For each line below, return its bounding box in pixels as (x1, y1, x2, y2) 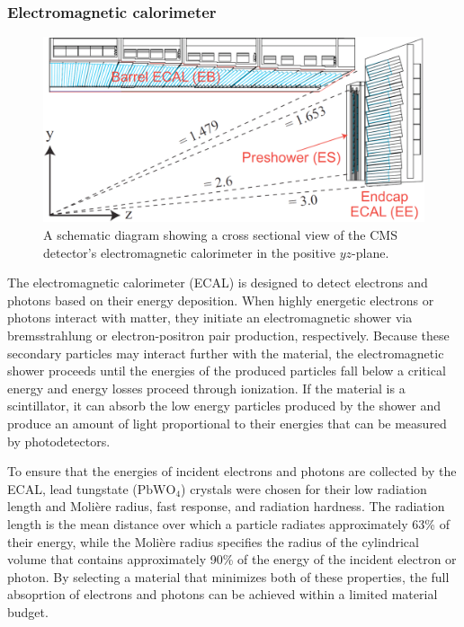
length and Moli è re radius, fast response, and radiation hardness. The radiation (7, 497, 445, 516)
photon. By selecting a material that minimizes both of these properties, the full (7, 567, 450, 586)
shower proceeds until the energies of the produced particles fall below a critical (7, 361, 446, 380)
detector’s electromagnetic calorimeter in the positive (43, 243, 335, 261)
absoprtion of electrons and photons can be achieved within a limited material (7, 585, 438, 604)
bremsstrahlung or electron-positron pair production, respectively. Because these (7, 325, 450, 344)
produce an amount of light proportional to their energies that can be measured (7, 413, 447, 432)
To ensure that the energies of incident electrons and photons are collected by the (7, 462, 457, 481)
